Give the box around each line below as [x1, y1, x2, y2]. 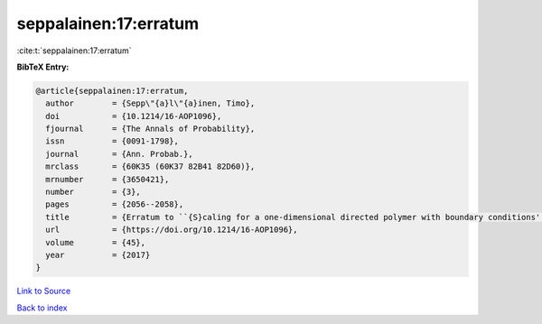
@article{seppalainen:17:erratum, [35, 86, 189, 96]
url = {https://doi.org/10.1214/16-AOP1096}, [45, 225, 298, 235]
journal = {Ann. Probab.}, [45, 149, 193, 159]
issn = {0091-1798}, [45, 136, 180, 146]
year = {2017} [45, 250, 151, 260]
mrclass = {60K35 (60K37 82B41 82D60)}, [45, 162, 256, 171]
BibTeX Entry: [16, 61, 70, 72]
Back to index [16, 302, 68, 313]
